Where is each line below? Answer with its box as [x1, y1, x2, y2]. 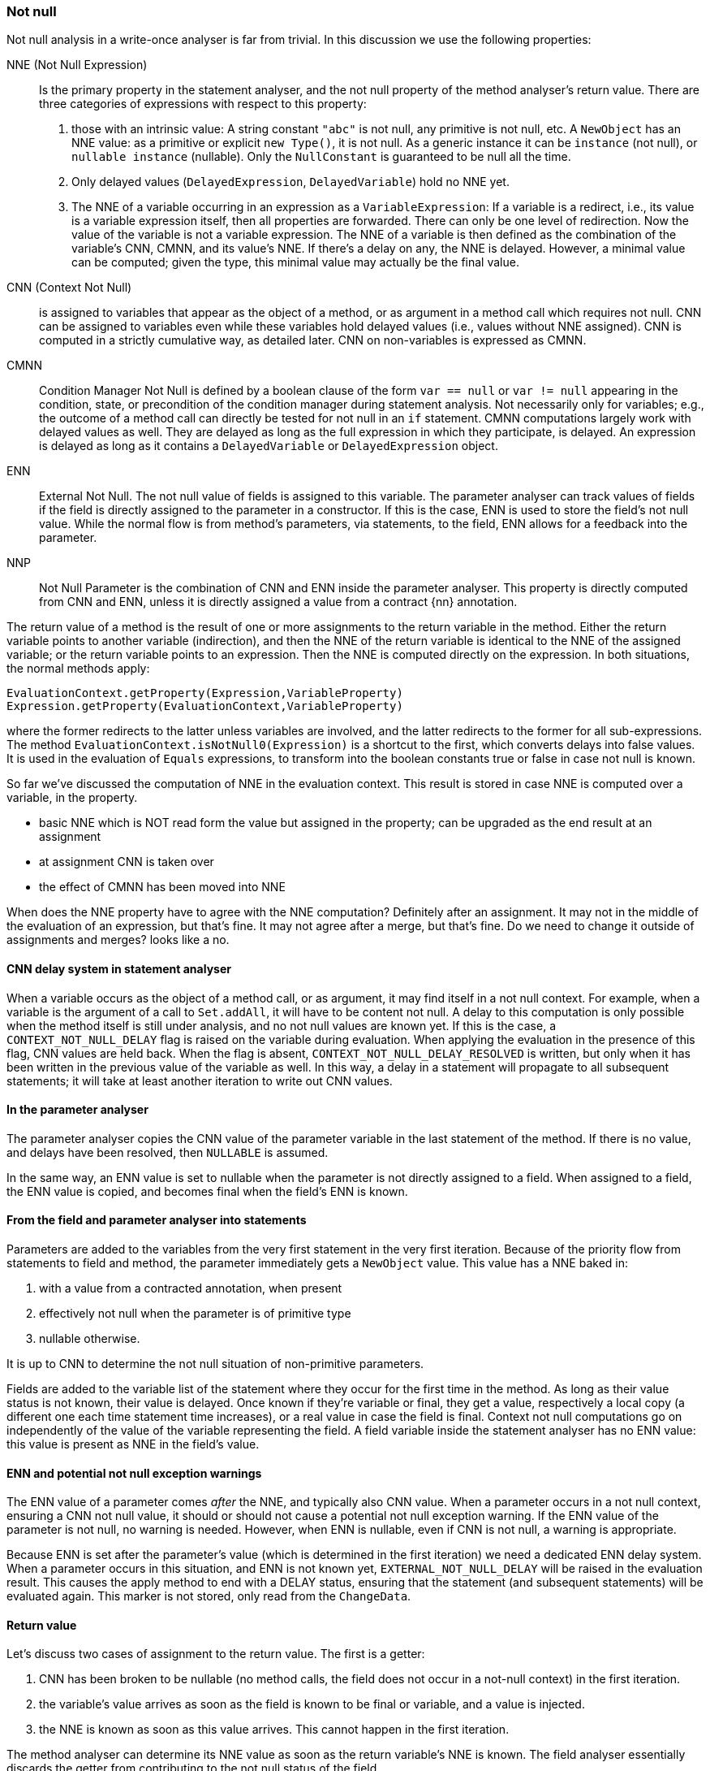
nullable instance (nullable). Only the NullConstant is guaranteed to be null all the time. [71, 149, 571, 164]
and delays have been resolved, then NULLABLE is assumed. [6, 1145, 329, 1159]
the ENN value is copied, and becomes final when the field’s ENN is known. [6, 1184, 408, 1198]
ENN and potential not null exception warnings [6, 1466, 262, 1480]
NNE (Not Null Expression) [6, 58, 148, 72]
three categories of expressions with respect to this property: [39, 97, 367, 111]
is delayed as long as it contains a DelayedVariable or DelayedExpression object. [39, 439, 498, 453]
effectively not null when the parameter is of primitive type [39, 1306, 351, 1321]
